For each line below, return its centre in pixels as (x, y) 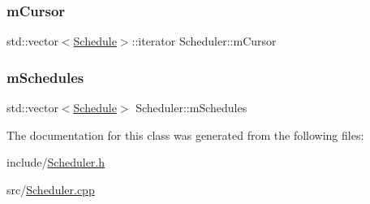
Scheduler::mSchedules (191, 108)
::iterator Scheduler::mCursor (204, 41)
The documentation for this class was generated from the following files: (185, 135)
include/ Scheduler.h (56, 162)
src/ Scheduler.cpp (51, 189)
